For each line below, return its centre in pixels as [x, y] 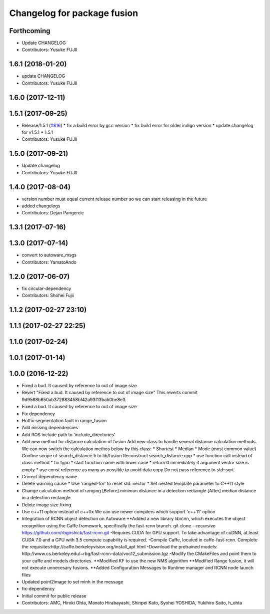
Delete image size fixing [46, 505]
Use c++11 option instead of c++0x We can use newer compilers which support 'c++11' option [118, 512]
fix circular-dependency [46, 288]
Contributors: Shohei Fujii [48, 295]
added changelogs [41, 206]
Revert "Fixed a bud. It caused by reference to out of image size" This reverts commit [109, 393]
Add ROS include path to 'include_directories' [68, 434]
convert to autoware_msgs [49, 255]
